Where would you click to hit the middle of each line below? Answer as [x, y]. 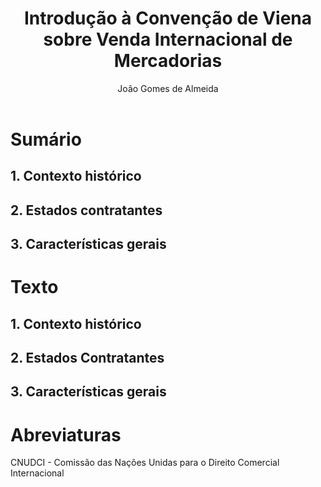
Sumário [46, 139]
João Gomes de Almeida [168, 88]
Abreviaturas [66, 434]
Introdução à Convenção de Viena [168, 18]
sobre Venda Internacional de [168, 39]
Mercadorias [168, 61]
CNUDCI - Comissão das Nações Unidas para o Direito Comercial [145, 463]
